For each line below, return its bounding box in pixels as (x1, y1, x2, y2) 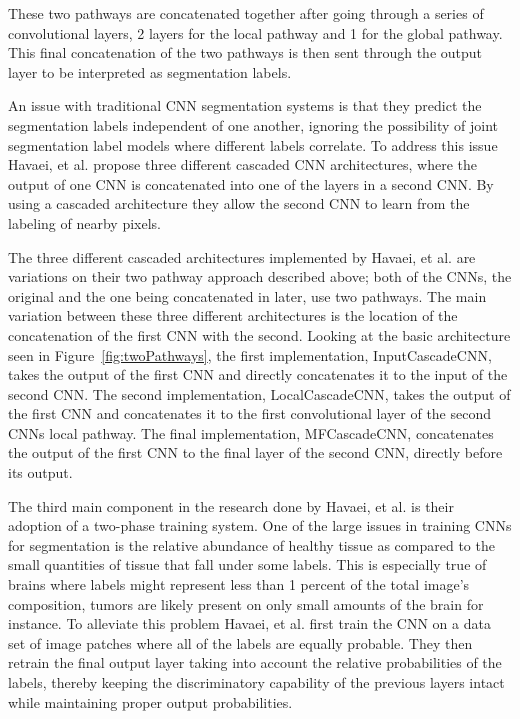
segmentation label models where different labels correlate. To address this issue (8, 134, 498, 155)
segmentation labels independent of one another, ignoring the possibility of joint (8, 114, 499, 135)
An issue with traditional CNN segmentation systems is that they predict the (8, 95, 482, 116)
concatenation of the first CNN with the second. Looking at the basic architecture (8, 324, 511, 345)
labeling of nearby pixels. (8, 212, 161, 233)
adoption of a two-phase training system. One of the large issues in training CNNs (8, 515, 512, 536)
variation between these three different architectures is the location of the (8, 305, 458, 326)
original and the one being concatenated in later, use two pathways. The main (8, 285, 487, 306)
